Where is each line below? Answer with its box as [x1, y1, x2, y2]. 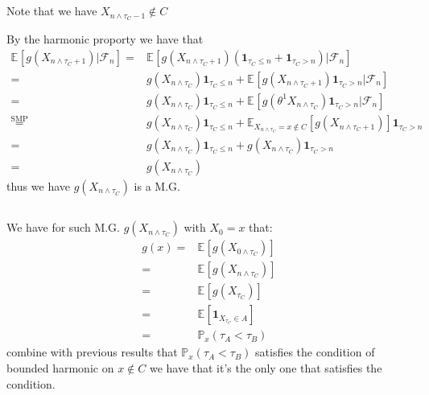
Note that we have [6, 2, 97, 19]
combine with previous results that [6, 344, 178, 360]
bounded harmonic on [6, 359, 114, 376]
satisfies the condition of [255, 344, 375, 360]
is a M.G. [134, 177, 180, 194]
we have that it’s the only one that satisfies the [149, 359, 382, 376]
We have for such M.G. [6, 219, 120, 236]
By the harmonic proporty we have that [6, 31, 204, 47]
